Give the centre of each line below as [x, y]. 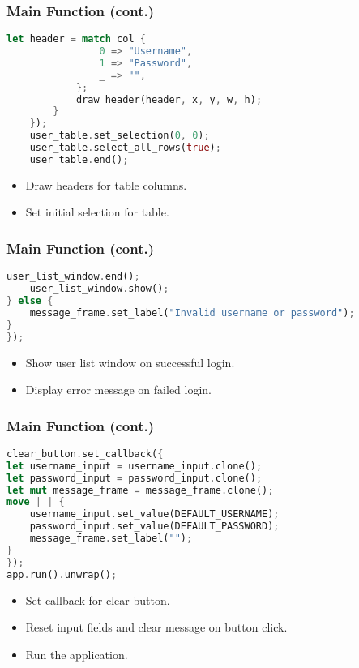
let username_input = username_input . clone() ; [135, 466]
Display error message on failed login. [119, 390]
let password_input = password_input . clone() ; [135, 478]
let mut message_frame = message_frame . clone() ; [140, 490]
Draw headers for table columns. [106, 184]
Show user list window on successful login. [130, 362]
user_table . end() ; [79, 159]
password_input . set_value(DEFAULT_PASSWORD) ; [154, 527]
